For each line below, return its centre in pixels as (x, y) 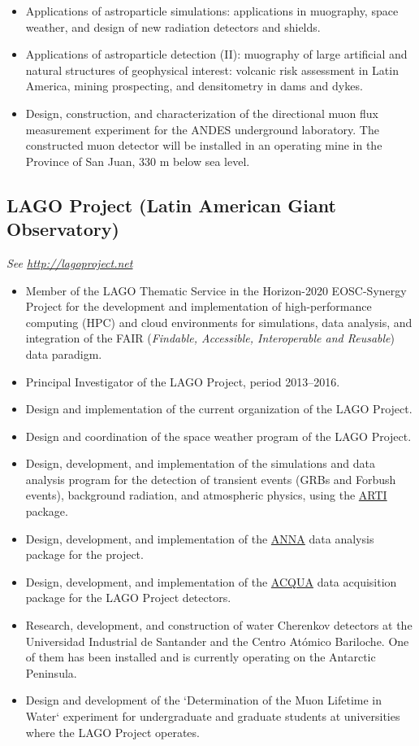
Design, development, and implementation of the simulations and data (200, 463)
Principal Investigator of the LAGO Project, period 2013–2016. (183, 381)
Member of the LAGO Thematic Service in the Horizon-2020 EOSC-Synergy (216, 290)
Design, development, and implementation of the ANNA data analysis (200, 538)
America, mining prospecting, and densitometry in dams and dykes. (194, 86)
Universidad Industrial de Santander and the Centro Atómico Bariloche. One (217, 641)
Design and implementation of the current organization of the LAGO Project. (219, 409)
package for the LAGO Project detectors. (128, 598)
